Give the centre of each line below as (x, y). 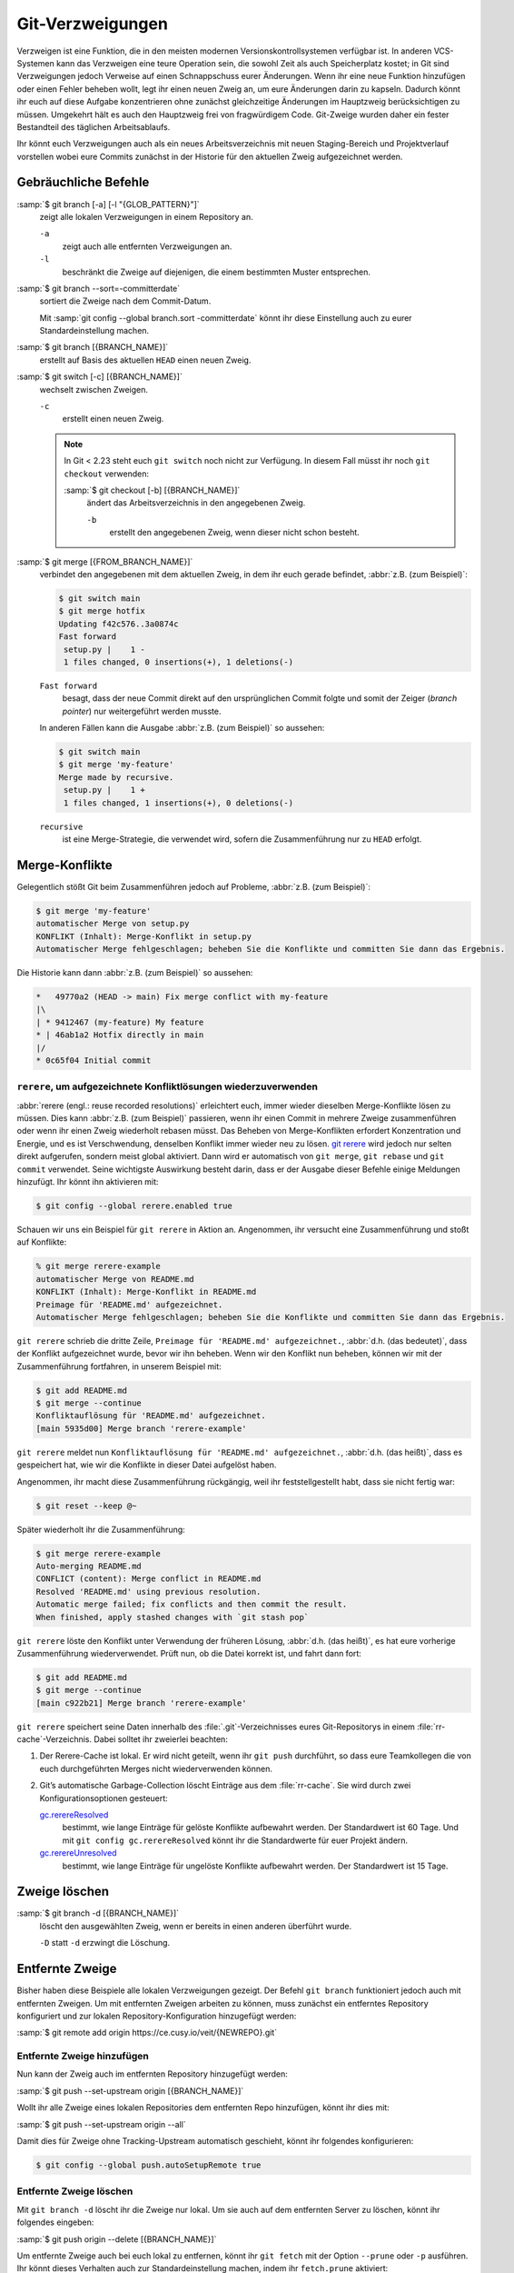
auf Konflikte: (42, 1242)
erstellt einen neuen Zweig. (113, 419)
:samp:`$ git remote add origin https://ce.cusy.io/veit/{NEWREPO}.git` (147, 2033)
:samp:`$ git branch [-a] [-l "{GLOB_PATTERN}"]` (108, 204)
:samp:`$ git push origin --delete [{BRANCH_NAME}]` (117, 2239)
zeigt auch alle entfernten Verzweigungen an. (147, 246)
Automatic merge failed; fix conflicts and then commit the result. (192, 1604)
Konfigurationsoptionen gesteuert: (104, 1798)
